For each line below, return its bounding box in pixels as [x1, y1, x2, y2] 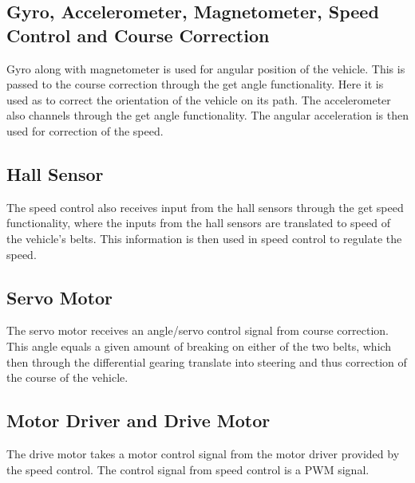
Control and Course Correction [6, 22, 270, 47]
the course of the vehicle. [6, 369, 128, 386]
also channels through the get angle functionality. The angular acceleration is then [6, 107, 409, 124]
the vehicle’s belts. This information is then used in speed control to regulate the [6, 230, 402, 246]
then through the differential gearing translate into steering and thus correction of [6, 353, 407, 370]
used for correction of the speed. [6, 122, 164, 139]
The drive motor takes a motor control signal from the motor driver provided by [6, 445, 400, 461]
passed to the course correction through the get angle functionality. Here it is [6, 76, 384, 92]
